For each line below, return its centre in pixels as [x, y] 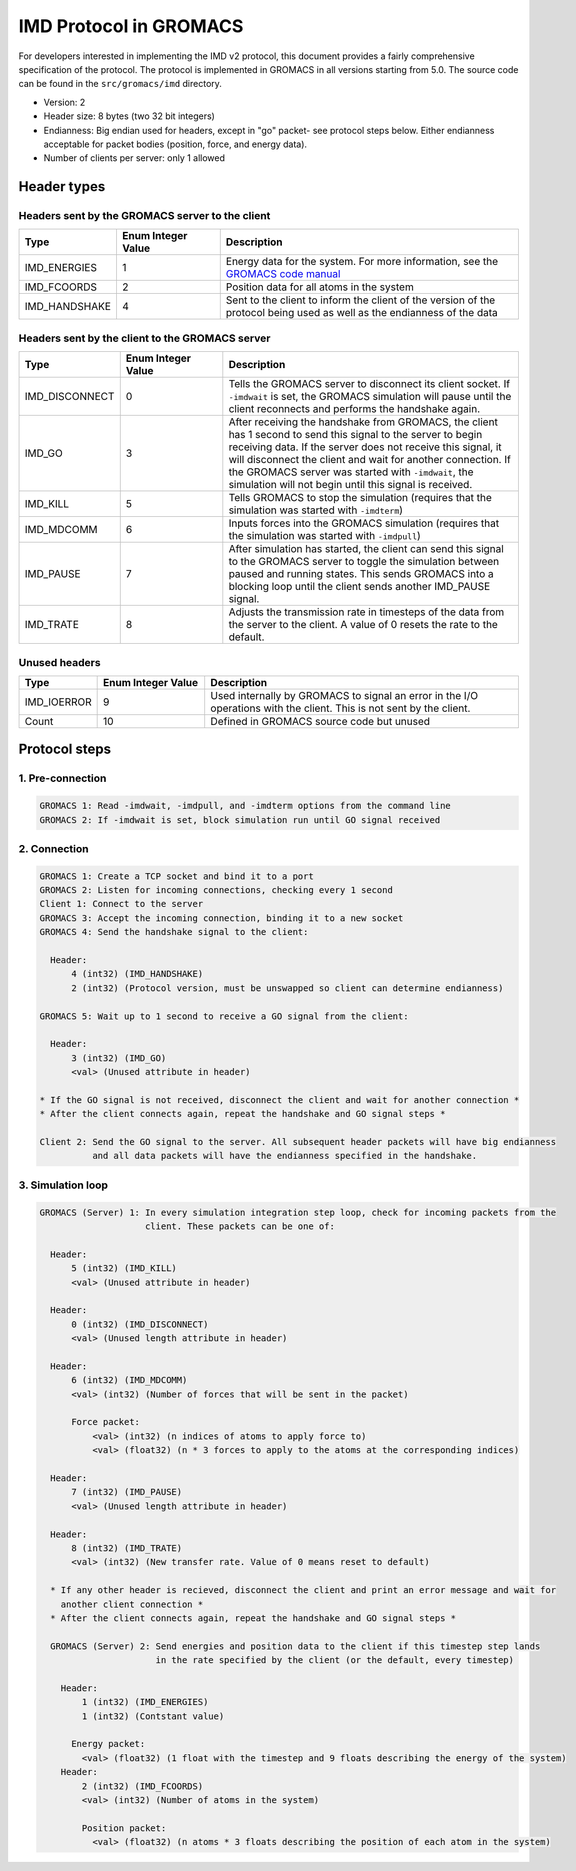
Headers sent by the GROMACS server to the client [144, 216]
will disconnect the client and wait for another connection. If [370, 460]
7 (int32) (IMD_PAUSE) [127, 1492]
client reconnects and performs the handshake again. [354, 409]
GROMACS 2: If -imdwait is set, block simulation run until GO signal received [240, 819]
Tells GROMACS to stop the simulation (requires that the [360, 498]
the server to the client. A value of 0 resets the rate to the [363, 625]
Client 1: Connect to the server [121, 904]
